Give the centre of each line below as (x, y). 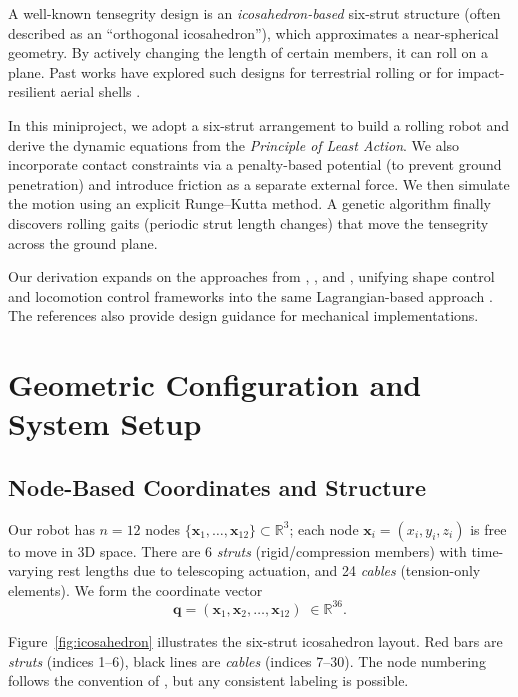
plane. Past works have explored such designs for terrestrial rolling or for (231, 71)
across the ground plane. (83, 242)
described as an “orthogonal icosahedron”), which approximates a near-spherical (253, 32)
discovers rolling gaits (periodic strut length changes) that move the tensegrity (248, 222)
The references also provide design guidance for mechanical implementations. (243, 315)
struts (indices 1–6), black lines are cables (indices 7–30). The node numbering (247, 660)
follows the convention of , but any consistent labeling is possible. (208, 680)
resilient (32, 91)
